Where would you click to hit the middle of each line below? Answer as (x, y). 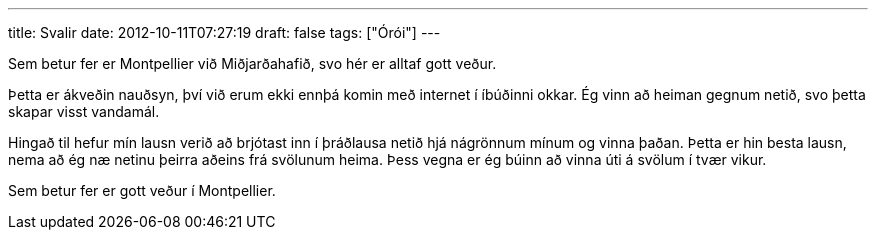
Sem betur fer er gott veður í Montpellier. (142, 190)
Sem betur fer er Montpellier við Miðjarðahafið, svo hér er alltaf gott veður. (252, 63)
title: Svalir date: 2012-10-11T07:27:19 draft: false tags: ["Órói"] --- (224, 32)
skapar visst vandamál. (84, 111)
